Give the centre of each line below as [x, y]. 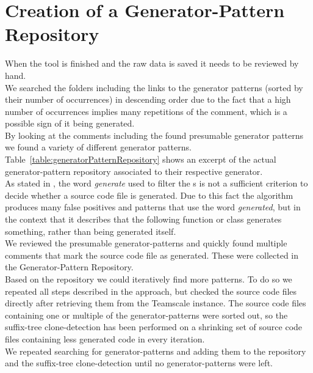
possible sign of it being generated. [70, 123]
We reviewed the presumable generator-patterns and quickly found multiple [146, 243]
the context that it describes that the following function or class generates [143, 219]
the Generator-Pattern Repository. [69, 267]
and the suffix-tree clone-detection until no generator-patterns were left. [139, 363]
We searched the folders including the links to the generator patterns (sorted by [154, 87]
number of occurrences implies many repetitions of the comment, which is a [146, 111]
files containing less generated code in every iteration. [105, 338]
